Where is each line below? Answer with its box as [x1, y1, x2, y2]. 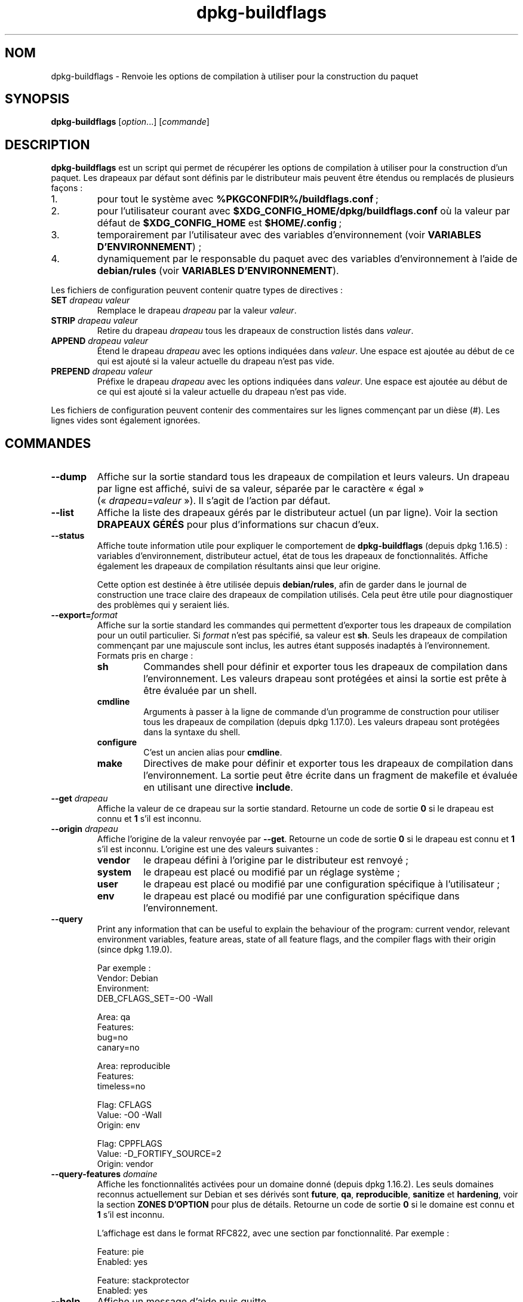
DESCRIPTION [5, 137, 90, 152]
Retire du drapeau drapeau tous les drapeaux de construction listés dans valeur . [97, 325, 414, 336]
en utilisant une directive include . [143, 781, 293, 794]
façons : [51, 183, 83, 194]
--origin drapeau [51, 824, 118, 834]
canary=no [97, 1042, 140, 1053]
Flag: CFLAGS [97, 1100, 152, 1110]
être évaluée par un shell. [143, 684, 257, 697]
